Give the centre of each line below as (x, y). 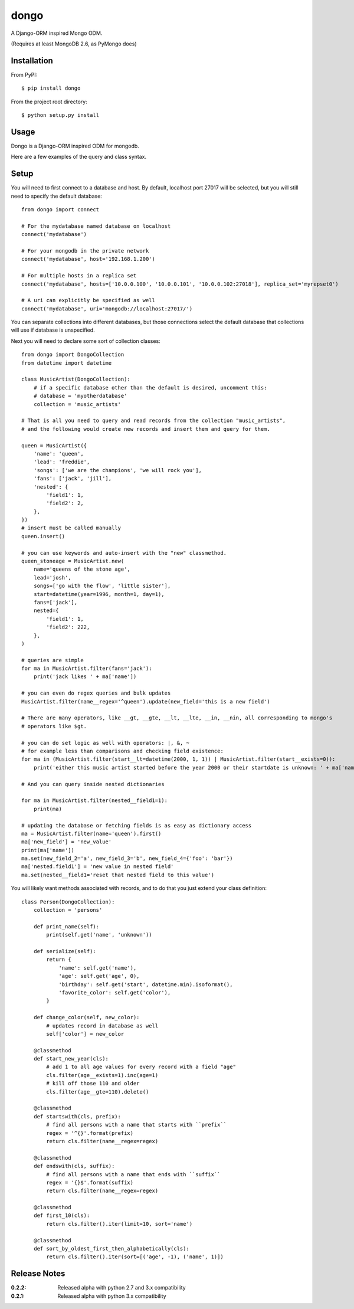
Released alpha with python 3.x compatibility (112, 1296)
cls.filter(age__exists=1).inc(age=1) (102, 1075)
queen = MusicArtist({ (54, 445)
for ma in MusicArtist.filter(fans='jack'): (87, 669)
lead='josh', (52, 577)
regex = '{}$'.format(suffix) (90, 1182)
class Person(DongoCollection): (68, 902)
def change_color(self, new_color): (86, 1017)
